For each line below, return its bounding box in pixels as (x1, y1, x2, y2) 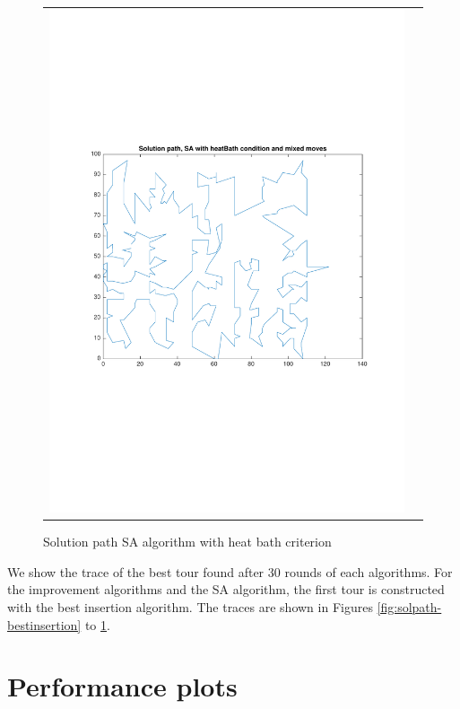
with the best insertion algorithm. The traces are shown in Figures (7, 597, 373, 616)
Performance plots (7, 668, 238, 705)
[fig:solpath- (377, 597, 442, 616)
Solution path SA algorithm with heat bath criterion (43, 532, 332, 551)
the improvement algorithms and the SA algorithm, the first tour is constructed (7, 580, 445, 599)
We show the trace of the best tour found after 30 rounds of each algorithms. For (7, 562, 453, 581)
